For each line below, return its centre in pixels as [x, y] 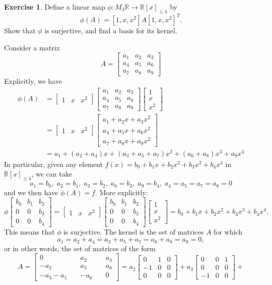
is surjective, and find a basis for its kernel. [111, 31]
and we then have [31, 192]
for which [228, 231]
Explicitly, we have [33, 80]
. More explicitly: [121, 192]
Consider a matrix [32, 47]
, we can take [52, 174]
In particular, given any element [54, 164]
